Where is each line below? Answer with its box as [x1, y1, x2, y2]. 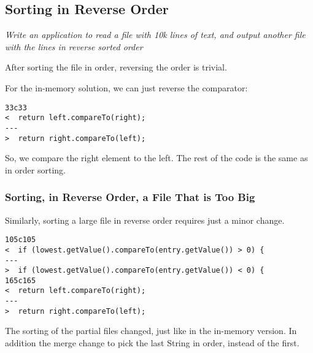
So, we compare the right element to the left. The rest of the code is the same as [5, 151, 308, 164]
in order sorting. [5, 163, 66, 176]
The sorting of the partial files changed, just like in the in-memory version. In [5, 324, 297, 337]
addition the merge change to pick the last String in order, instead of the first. [5, 336, 299, 349]
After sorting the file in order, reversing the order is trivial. [5, 61, 227, 74]
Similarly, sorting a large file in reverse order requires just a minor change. [5, 213, 285, 226]
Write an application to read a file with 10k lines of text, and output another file [5, 28, 306, 41]
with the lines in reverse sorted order [5, 40, 143, 53]
